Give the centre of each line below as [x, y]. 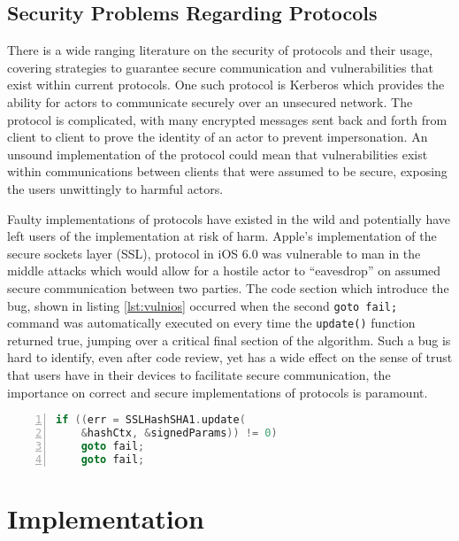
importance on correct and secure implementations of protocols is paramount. [218, 392]
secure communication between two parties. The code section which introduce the [228, 287]
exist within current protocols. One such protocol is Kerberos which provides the [226, 85]
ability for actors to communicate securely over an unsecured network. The [210, 101]
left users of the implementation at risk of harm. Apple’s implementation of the [222, 236]
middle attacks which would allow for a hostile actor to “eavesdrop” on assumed [224, 270]
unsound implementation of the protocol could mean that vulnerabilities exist [218, 154]
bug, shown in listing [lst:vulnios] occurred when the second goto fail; [203, 305]
